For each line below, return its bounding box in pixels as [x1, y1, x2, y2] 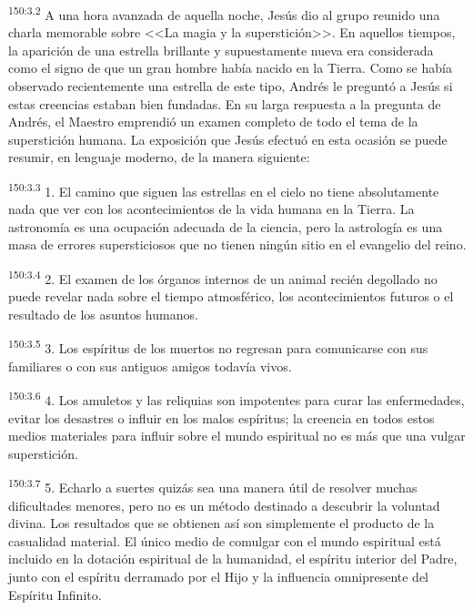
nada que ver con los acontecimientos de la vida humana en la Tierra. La [8, 199, 415, 219]
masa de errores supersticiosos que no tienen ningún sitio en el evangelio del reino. [8, 235, 467, 254]
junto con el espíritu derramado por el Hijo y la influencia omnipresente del [8, 566, 428, 585]
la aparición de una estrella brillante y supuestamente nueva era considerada [8, 40, 434, 59]
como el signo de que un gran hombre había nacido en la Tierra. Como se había [8, 58, 452, 77]
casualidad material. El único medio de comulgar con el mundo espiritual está [8, 531, 441, 550]
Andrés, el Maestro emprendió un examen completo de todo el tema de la [8, 112, 418, 131]
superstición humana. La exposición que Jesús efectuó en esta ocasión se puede [8, 129, 448, 148]
